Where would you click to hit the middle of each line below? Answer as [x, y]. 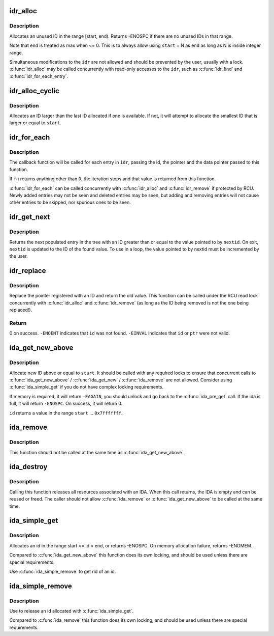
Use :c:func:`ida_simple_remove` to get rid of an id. [63, 571]
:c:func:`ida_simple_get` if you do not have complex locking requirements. [87, 387]
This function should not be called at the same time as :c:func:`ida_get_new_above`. [97, 452]
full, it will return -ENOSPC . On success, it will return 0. [66, 404]
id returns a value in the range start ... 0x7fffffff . [66, 413]
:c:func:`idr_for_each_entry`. [39, 76]
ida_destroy [28, 467]
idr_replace [28, 271]
